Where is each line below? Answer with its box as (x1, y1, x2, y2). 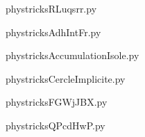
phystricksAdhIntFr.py (6, 24, 101, 39)
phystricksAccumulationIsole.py (6, 48, 139, 63)
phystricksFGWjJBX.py (6, 95, 108, 109)
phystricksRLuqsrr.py (6, 1, 97, 15)
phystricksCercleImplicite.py (6, 71, 126, 86)
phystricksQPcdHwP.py (6, 118, 105, 132)
